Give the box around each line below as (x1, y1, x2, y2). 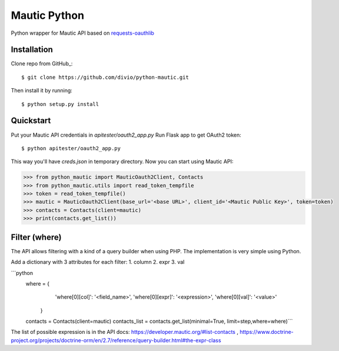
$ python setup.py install (21, 101, 99, 107)
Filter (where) (11, 232, 62, 242)
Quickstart (11, 115, 51, 126)
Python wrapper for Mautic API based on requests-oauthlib (11, 29, 154, 37)
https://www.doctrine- (239, 329, 294, 336)
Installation (11, 45, 53, 55)
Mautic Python (11, 9, 85, 22)
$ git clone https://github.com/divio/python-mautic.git (21, 74, 190, 81)
